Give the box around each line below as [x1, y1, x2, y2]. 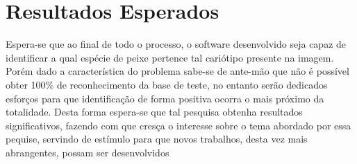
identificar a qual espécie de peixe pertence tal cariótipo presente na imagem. [6, 50, 334, 64]
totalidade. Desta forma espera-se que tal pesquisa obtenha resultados [6, 104, 303, 119]
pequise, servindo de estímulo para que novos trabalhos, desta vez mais [6, 131, 308, 146]
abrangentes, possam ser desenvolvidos [6, 145, 169, 159]
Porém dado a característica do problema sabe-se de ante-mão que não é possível [6, 64, 349, 78]
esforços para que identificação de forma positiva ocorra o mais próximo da [6, 91, 324, 105]
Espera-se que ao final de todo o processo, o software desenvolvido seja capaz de [6, 37, 347, 51]
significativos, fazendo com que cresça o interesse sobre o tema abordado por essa [6, 118, 351, 132]
